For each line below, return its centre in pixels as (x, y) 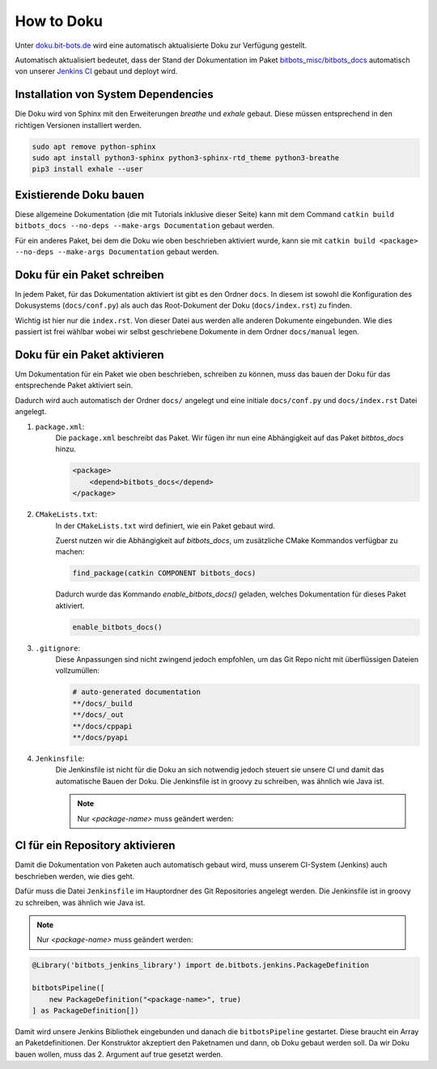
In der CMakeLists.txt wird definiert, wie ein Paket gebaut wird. (165, 525)
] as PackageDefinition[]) (85, 1010)
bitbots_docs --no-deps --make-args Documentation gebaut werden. (145, 226)
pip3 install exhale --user (87, 169)
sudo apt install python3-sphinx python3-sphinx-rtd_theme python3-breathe (186, 158)
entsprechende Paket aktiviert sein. (74, 385)
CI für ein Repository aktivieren (95, 846)
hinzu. (66, 449)
